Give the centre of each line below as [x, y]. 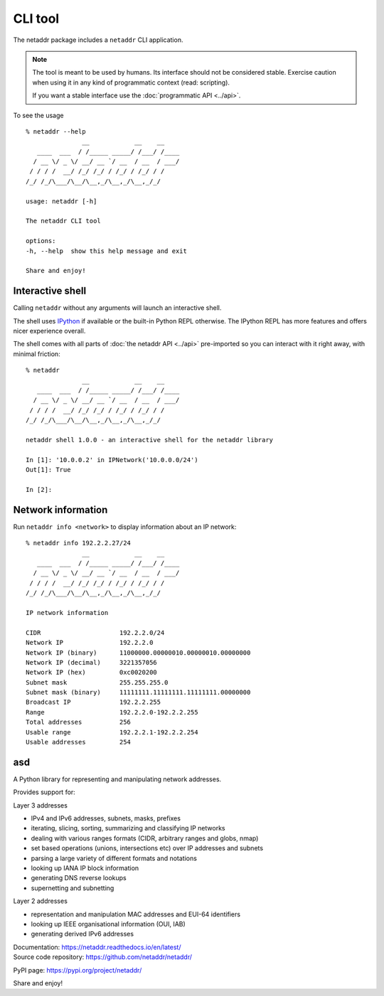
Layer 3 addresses [40, 805]
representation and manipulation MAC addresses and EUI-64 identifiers [136, 914]
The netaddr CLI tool [63, 221]
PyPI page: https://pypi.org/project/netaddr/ [78, 970]
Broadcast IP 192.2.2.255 [94, 702]
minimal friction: [37, 354]
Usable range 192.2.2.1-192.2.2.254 [112, 732]
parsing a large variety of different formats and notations [114, 858]
